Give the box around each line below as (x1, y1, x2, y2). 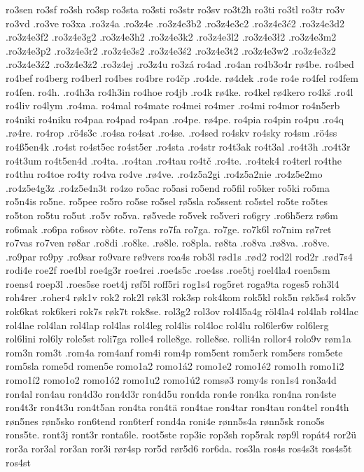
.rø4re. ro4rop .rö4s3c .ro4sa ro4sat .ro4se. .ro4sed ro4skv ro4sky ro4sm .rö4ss (6, 125, 337, 140)
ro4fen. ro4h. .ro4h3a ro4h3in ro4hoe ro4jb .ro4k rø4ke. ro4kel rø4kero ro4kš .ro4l (6, 84, 353, 99)
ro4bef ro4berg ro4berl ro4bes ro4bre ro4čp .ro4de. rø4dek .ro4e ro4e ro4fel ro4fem (6, 70, 358, 85)
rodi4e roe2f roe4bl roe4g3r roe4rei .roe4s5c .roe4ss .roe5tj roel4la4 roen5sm (6, 263, 330, 277)
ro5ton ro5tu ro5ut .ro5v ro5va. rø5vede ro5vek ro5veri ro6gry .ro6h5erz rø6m (6, 207, 339, 222)
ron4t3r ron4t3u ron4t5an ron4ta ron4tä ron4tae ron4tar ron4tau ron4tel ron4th (6, 400, 349, 415)
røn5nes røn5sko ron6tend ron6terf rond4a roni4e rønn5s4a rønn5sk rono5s (6, 413, 325, 428)
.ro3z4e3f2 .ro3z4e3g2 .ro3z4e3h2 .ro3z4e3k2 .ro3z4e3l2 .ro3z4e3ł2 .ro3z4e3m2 (6, 29, 337, 44)
